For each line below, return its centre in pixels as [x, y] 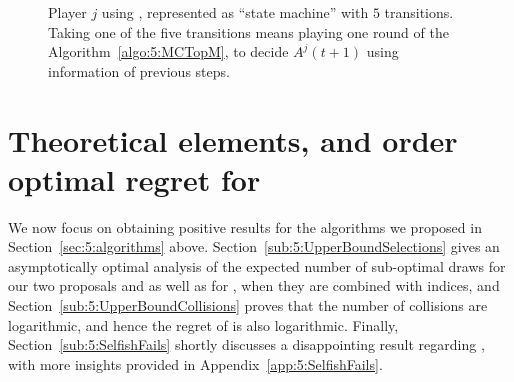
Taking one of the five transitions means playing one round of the [248, 31]
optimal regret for [134, 178]
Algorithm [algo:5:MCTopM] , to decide [168, 51]
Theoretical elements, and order [233, 139]
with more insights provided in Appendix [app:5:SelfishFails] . [195, 363]
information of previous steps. [139, 70]
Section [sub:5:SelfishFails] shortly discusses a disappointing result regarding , [246, 344]
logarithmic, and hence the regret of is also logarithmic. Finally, [203, 324]
